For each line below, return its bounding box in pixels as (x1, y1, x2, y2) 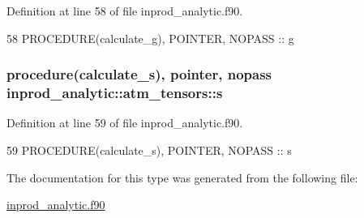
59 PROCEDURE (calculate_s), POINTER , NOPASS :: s (6, 141, 292, 158)
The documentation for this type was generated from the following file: (6, 169, 358, 186)
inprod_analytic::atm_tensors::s (6, 83, 223, 103)
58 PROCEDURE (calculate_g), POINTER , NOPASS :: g (6, 29, 294, 46)
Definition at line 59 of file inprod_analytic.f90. (6, 114, 243, 131)
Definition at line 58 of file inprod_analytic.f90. (6, 2, 243, 19)
